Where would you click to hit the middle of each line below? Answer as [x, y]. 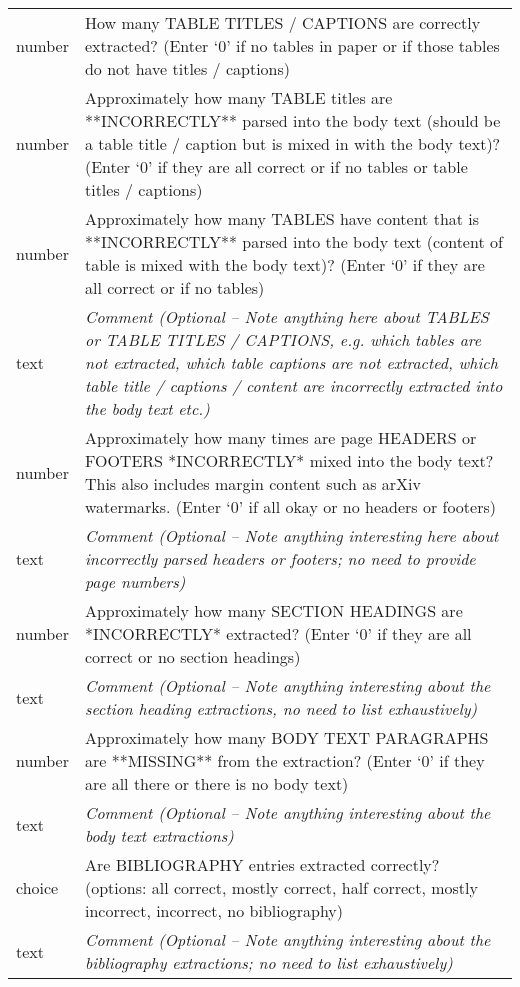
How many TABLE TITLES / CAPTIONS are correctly [282, 22]
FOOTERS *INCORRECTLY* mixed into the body [268, 460]
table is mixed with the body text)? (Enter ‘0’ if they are [284, 264]
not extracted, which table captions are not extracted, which [291, 362]
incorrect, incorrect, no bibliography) [214, 910]
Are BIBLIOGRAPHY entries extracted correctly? [262, 864]
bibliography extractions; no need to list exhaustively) [268, 962]
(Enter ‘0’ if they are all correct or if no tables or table [276, 166]
